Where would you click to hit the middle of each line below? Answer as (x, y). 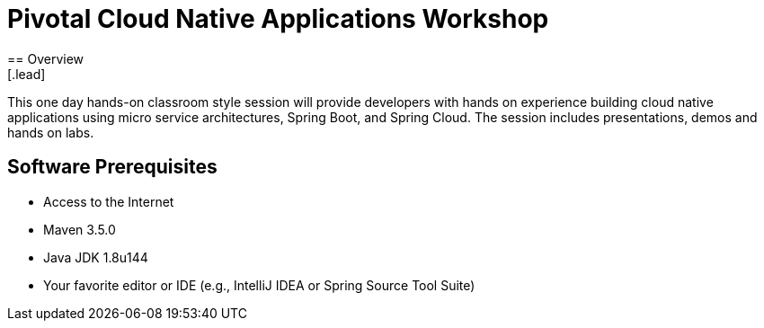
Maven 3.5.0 (80, 229)
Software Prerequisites (112, 167)
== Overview (46, 58)
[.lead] (27, 74)
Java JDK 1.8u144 (96, 257)
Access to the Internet (109, 201)
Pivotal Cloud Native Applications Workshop (278, 19)
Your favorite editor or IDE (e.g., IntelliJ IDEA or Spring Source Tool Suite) (259, 285)
